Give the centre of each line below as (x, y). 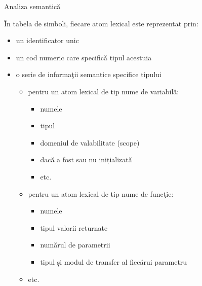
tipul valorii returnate (74, 227)
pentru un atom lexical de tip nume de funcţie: (101, 193)
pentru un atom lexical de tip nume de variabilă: (104, 91)
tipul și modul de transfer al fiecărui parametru (114, 261)
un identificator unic (47, 40)
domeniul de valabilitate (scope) (90, 142)
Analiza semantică (32, 6)
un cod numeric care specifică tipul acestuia (84, 57)
